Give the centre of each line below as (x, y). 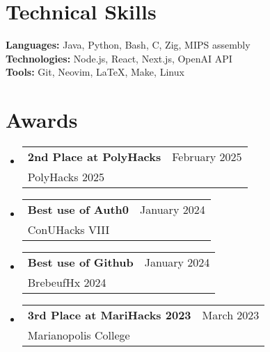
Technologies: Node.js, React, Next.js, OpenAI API (119, 58)
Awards (42, 120)
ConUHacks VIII (69, 230)
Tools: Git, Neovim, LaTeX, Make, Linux (95, 72)
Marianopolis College (79, 335)
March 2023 (231, 315)
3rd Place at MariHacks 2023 (109, 315)
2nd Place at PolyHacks (94, 157)
